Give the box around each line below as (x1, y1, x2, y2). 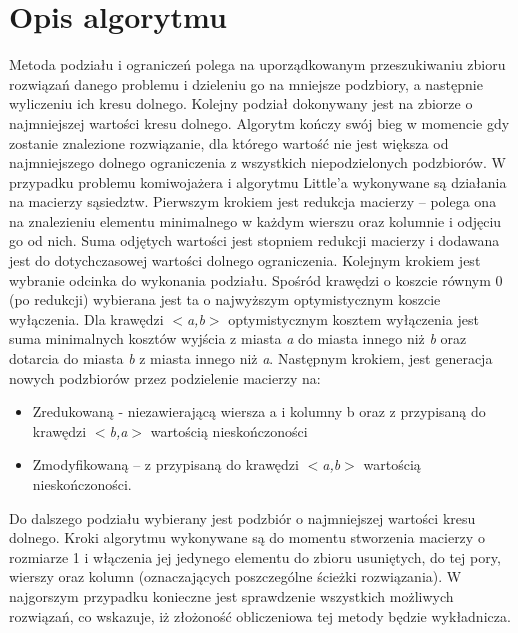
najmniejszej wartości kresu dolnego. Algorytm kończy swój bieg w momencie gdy (9, 112, 510, 133)
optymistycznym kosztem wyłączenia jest (228, 308, 479, 329)
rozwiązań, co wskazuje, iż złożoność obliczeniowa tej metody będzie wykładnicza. (9, 605, 511, 626)
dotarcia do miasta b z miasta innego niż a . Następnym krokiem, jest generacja (9, 348, 493, 369)
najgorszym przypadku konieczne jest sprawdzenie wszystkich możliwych (9, 585, 454, 606)
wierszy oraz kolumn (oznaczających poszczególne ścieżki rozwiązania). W (9, 566, 462, 587)
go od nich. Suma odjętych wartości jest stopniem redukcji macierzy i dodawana (9, 230, 500, 251)
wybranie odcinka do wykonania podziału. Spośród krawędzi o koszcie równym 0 (9, 269, 503, 290)
